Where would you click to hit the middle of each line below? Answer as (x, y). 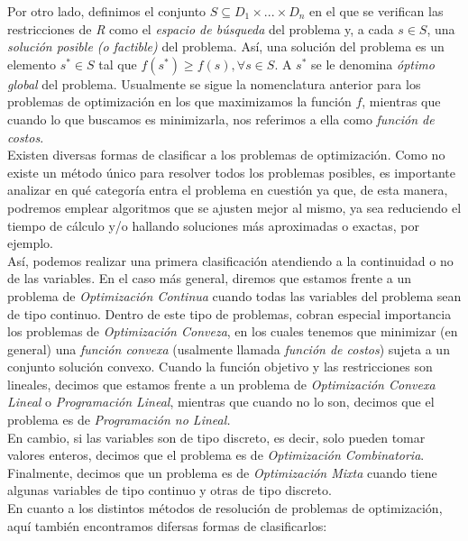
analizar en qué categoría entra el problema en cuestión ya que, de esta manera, (228, 190)
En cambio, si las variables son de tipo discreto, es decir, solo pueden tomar (216, 437)
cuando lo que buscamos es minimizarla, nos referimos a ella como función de (221, 119)
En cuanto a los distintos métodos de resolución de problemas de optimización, (225, 508)
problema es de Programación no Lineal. (119, 420)
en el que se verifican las (376, 11)
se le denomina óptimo (373, 64)
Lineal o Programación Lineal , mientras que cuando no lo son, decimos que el (221, 402)
